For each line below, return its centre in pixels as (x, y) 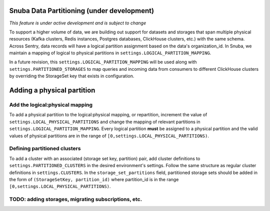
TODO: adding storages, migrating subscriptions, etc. (76, 200)
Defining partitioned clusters (45, 149)
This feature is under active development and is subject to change (78, 23)
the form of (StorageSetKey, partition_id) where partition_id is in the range (94, 179)
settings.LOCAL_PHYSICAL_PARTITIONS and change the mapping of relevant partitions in (105, 122)
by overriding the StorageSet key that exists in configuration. (72, 76)
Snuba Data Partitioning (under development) (82, 11)
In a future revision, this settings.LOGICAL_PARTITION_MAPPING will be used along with (103, 62)
